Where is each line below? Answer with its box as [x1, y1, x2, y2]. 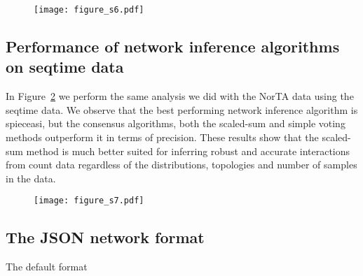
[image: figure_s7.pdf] [34, 196, 144, 206]
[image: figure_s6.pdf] [34, 5, 144, 15]
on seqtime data [6, 56, 124, 78]
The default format [6, 259, 88, 274]
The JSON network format [6, 226, 205, 248]
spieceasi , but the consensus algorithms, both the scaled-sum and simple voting [6, 116, 345, 131]
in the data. [6, 170, 56, 185]
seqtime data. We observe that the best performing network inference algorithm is [6, 102, 358, 117]
